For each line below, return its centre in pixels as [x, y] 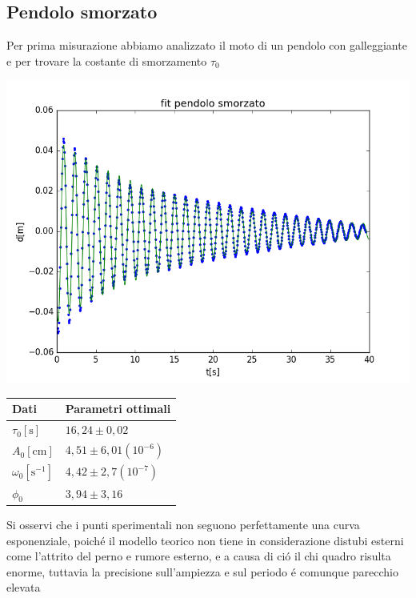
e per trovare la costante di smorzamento [107, 60]
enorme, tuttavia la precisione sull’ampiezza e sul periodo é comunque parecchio [202, 571]
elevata [24, 587]
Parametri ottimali [118, 409]
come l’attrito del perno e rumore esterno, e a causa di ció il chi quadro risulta [199, 556]
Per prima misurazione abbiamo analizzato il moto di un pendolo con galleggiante [207, 45]
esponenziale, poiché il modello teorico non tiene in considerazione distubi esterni [205, 540]
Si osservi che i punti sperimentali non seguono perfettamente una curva [183, 524]
